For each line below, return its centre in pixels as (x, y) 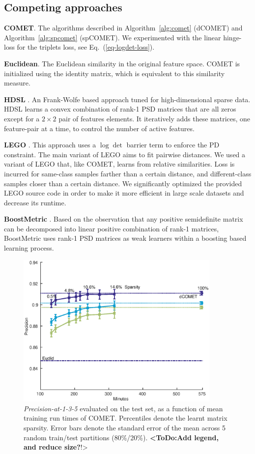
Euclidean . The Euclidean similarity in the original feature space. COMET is (122, 63)
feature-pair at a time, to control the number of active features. (99, 128)
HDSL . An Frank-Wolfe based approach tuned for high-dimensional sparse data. (127, 99)
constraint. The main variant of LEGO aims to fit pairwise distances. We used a (125, 154)
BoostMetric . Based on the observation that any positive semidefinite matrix (124, 219)
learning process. (29, 248)
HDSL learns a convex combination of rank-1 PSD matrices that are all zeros (120, 109)
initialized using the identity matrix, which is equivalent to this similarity (114, 73)
